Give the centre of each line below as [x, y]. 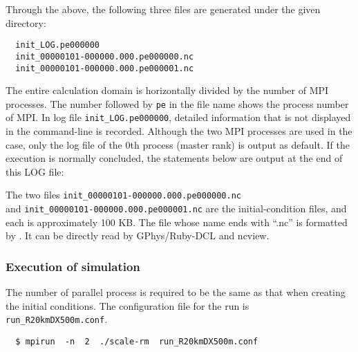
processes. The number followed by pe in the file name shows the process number [177, 103]
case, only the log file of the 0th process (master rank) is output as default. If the [178, 144]
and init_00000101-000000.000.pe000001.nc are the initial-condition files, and [176, 209]
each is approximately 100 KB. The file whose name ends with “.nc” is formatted [177, 222]
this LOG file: [35, 171]
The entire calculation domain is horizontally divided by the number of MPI [167, 90]
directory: [26, 22]
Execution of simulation [73, 266]
